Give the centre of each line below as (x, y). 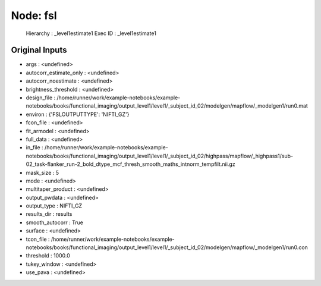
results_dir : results (49, 214)
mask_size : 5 (43, 172)
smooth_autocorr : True (54, 222)
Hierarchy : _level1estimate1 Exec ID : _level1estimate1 (91, 33)
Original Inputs (39, 50)
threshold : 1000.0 (48, 256)
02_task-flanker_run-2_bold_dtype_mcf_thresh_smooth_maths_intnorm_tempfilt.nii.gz (130, 164)
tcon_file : (38, 239)
